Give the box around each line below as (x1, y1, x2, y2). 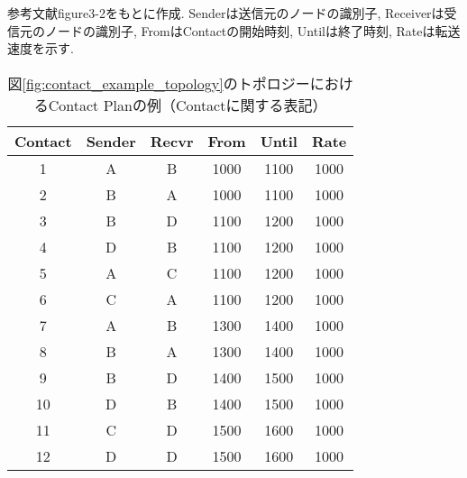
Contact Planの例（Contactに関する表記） (48, 94, 327, 115)
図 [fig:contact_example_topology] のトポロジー (7, 72, 310, 94)
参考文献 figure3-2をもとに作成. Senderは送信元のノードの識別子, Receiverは (7, 4, 444, 22)
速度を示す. (7, 39, 74, 58)
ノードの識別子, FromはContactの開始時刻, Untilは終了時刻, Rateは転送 (44, 21, 461, 40)
